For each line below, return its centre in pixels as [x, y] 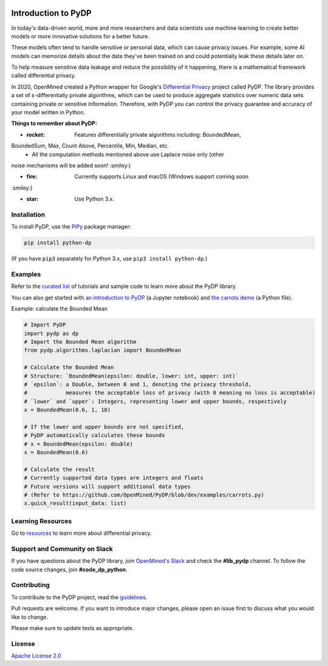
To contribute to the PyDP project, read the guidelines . [79, 597]
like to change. [30, 617]
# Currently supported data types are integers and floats [114, 478]
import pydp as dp [51, 333]
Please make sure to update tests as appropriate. [73, 628]
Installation [28, 215]
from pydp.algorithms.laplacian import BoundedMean [103, 350]
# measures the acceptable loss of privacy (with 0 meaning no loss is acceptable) [170, 393]
